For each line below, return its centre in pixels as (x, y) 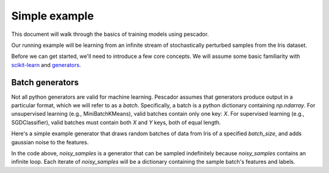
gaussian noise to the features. (50, 142)
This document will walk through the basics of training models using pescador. (110, 34)
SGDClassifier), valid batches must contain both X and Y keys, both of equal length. (116, 122)
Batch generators (45, 82)
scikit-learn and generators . (46, 65)
